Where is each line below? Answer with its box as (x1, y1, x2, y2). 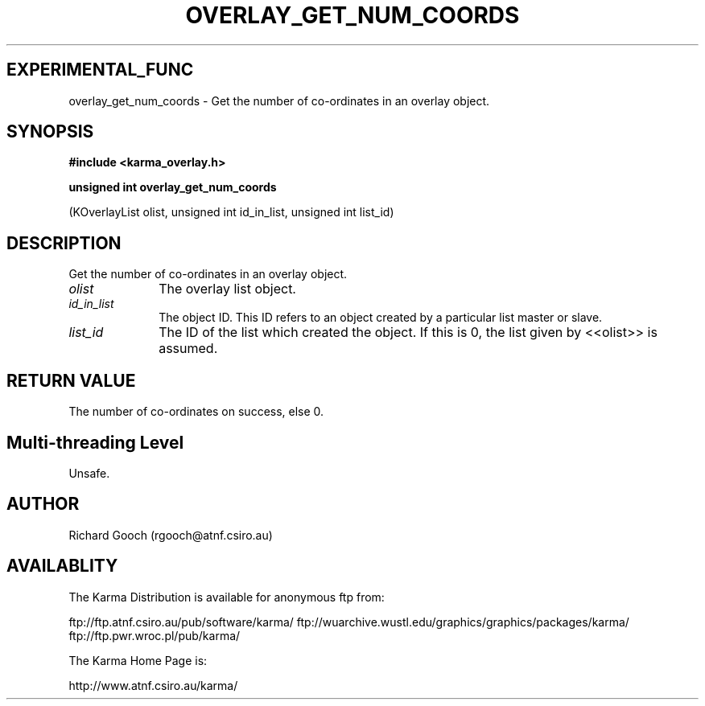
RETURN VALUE (6, 370, 136, 391)
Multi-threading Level (6, 432, 184, 453)
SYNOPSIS (6, 121, 94, 142)
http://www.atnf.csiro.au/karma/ (68, 678, 238, 692)
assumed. (159, 340, 218, 357)
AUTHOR (6, 494, 80, 515)
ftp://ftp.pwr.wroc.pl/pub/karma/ (68, 628, 241, 642)
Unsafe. (68, 466, 110, 480)
